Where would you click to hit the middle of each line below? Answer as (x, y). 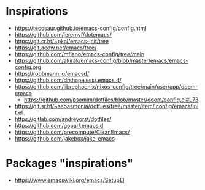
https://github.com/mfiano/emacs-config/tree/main (79, 54)
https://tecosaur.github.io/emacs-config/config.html (80, 28)
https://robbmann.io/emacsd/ (52, 73)
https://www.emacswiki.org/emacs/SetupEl (69, 180)
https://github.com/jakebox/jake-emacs (64, 138)
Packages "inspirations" (69, 163)
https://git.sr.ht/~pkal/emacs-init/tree (62, 41)
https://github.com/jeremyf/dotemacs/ (63, 34)
